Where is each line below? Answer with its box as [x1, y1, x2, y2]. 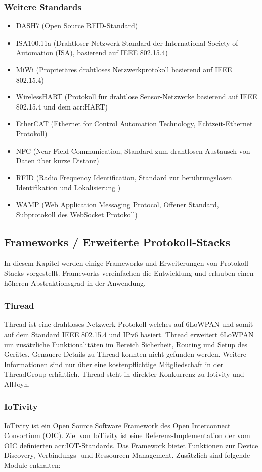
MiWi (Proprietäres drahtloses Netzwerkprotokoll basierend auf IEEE [16, 64, 232, 75]
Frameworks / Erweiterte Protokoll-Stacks [4, 234, 231, 249]
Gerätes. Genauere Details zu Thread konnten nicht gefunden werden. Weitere [4, 349, 247, 359]
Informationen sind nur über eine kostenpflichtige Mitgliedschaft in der [4, 358, 224, 369]
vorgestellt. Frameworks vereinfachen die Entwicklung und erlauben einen [26, 267, 254, 278]
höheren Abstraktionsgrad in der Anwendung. [4, 277, 146, 288]
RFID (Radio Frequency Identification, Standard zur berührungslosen [16, 172, 232, 183]
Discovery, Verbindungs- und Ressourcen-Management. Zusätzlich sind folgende [4, 450, 250, 460]
